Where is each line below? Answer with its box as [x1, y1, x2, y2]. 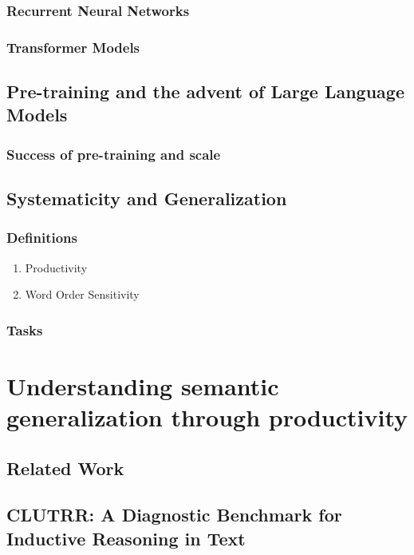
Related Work [6, 455, 124, 480]
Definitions [6, 228, 77, 248]
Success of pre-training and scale [6, 144, 221, 164]
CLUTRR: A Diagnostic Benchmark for [6, 502, 342, 527]
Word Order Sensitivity [25, 286, 140, 303]
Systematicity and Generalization [6, 186, 287, 211]
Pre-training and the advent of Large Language [6, 79, 404, 104]
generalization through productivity [6, 401, 408, 434]
